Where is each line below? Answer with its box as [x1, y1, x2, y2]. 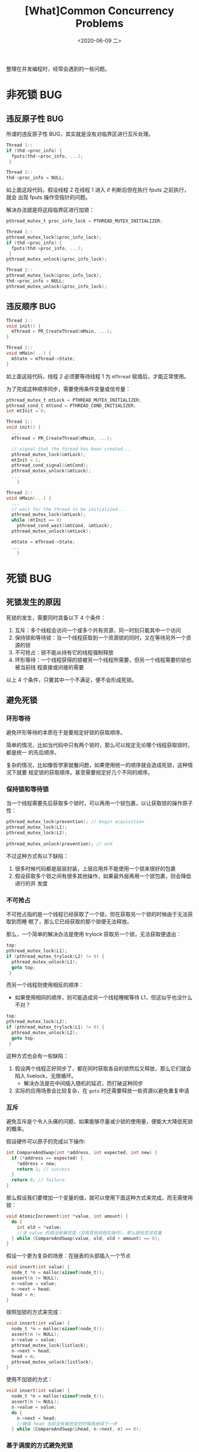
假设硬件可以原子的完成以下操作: [6, 1138, 86, 1145]
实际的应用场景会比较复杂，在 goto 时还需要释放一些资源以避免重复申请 [14, 1087, 190, 1094]
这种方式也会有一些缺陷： [6, 1052, 69, 1059]
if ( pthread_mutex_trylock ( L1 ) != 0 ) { [6, 1024, 105, 1030]
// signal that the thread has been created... [11, 446, 131, 452]
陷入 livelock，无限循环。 [14, 1072, 77, 1079]
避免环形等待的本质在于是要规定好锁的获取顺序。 [6, 729, 126, 736]
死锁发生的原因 [6, 597, 61, 608]
